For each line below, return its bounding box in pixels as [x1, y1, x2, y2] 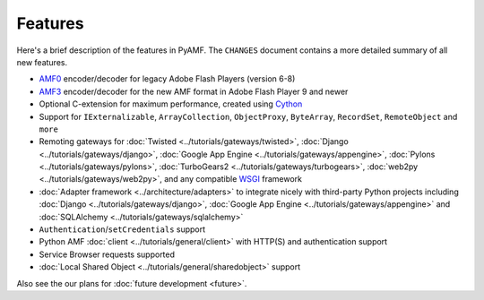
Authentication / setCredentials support [39, 224, 206, 235]
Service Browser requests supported [39, 249, 175, 260]
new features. [16, 56, 67, 67]
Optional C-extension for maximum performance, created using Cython [39, 99, 303, 109]
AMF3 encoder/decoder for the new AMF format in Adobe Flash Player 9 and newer [39, 86, 349, 97]
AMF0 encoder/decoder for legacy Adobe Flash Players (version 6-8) [39, 73, 296, 84]
